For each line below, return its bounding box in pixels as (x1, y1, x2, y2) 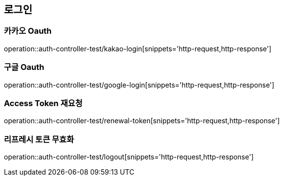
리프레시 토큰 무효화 (4, 134, 74, 144)
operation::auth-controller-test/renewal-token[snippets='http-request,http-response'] (4, 116, 280, 125)
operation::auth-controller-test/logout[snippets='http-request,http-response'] (4, 153, 254, 161)
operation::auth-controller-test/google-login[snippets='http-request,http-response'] (4, 80, 275, 89)
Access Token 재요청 (4, 98, 83, 108)
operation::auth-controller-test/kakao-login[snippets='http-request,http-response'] (4, 44, 272, 53)
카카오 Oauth (4, 26, 52, 36)
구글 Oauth (4, 62, 44, 72)
